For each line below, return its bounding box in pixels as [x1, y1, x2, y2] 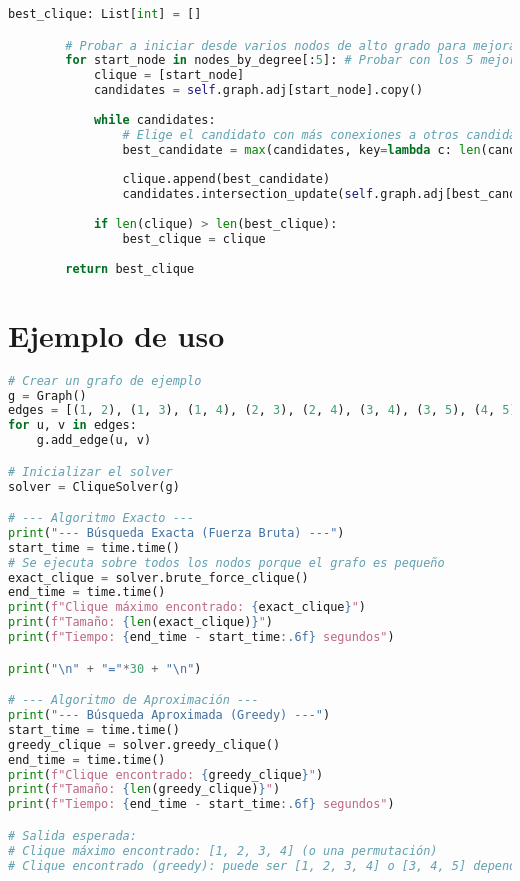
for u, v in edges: [8, 418, 137, 433]
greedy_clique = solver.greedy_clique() [8, 737, 281, 752]
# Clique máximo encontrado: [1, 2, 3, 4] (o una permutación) [8, 843, 438, 858]
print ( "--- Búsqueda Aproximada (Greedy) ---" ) [8, 708, 331, 723]
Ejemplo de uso [8, 314, 225, 355]
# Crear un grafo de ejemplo [8, 373, 202, 388]
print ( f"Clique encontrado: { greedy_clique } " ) [8, 767, 324, 782]
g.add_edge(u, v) [36, 433, 152, 448]
